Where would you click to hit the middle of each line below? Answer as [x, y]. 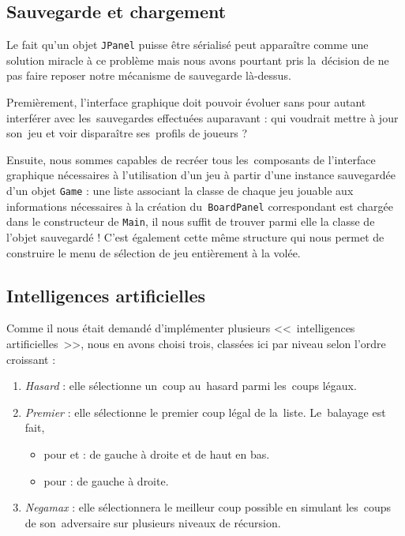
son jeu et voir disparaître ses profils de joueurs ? [127, 133]
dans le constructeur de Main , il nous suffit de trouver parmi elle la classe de [191, 221]
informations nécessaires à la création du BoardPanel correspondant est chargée [200, 206]
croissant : [31, 359]
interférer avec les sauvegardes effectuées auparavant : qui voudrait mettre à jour [202, 117]
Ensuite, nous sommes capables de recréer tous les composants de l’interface [191, 159]
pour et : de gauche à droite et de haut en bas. [157, 454]
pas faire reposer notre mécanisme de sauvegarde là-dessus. [149, 75]
